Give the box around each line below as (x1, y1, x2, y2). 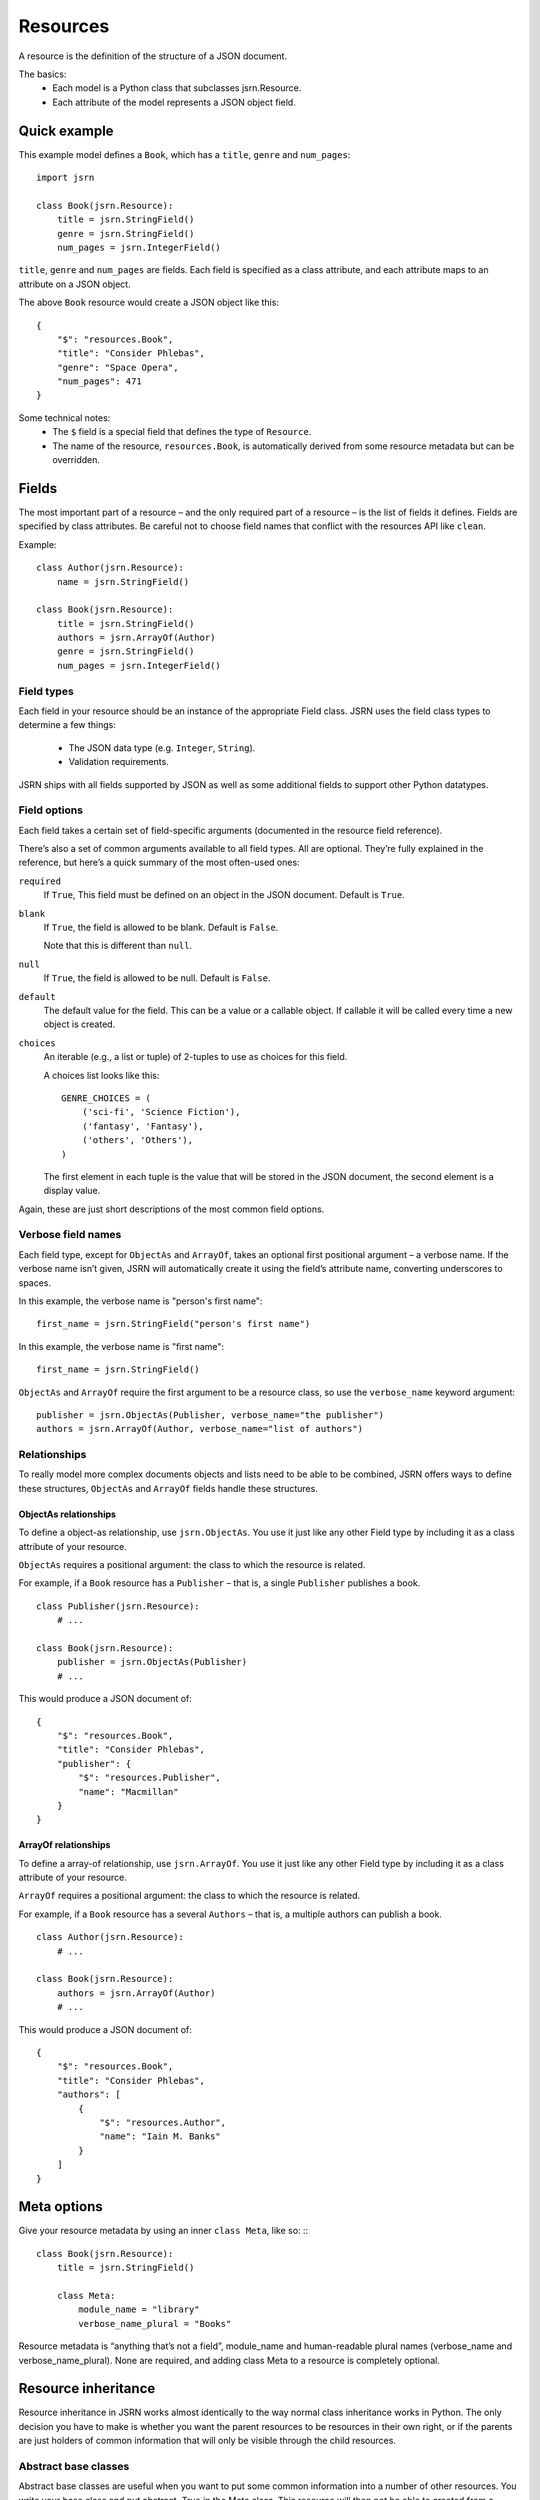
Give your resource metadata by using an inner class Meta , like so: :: (18, 2225, 309, 2237)
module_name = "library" (78, 2304, 200, 2315)
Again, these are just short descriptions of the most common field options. (18, 1203, 325, 1215)
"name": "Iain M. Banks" (99, 2131, 222, 2142)
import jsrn (36, 172, 95, 184)
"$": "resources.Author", (99, 2116, 227, 2128)
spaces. (18, 1276, 52, 1289)
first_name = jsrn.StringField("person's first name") (36, 1318, 311, 1330)
